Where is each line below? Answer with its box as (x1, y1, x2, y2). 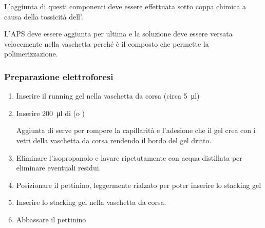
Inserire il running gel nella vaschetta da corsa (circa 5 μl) (16, 90, 200, 101)
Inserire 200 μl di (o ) (16, 107, 85, 118)
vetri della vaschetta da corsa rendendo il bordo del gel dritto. (16, 135, 212, 145)
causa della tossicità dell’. (4, 11, 83, 22)
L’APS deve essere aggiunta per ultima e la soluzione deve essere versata (4, 28, 233, 39)
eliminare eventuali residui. (16, 162, 101, 173)
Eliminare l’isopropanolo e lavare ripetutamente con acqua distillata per (16, 152, 242, 163)
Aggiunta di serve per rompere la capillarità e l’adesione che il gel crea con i (16, 125, 256, 136)
